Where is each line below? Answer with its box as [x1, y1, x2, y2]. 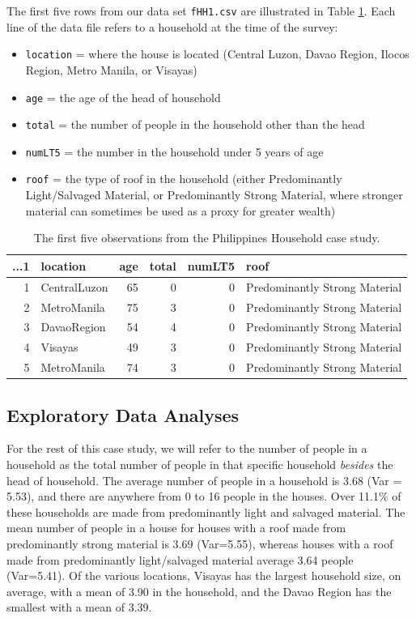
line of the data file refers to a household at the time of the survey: [6, 18, 338, 35]
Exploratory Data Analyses [6, 402, 240, 427]
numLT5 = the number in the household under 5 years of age [25, 143, 324, 160]
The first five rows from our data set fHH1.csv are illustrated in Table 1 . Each [6, 2, 396, 19]
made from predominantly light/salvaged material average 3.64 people [6, 551, 354, 568]
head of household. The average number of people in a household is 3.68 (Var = [6, 471, 402, 488]
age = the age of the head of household [25, 88, 221, 105]
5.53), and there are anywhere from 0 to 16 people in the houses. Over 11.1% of [6, 488, 401, 505]
